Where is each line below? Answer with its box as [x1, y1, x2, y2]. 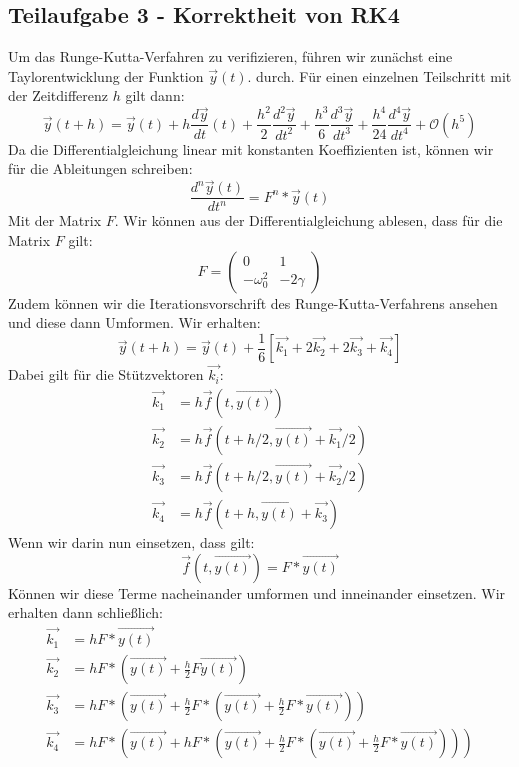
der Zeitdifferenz [8, 85, 109, 106]
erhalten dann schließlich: [8, 602, 163, 623]
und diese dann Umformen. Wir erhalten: [8, 312, 261, 333]
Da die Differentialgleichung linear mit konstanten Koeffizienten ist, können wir [8, 138, 494, 159]
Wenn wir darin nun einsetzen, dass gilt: [8, 532, 255, 553]
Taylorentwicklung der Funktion [8, 65, 204, 86]
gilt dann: [125, 85, 185, 106]
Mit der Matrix [8, 210, 102, 231]
